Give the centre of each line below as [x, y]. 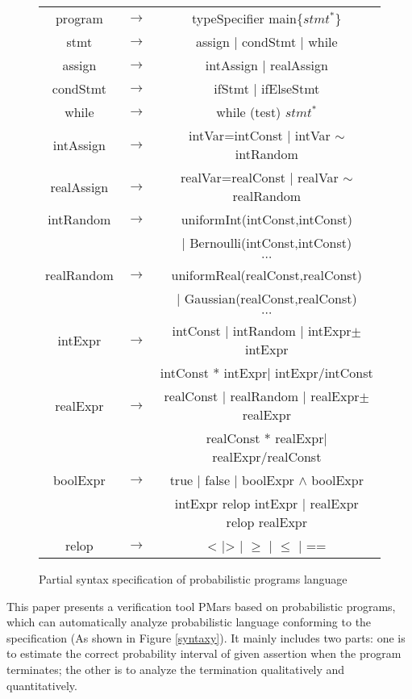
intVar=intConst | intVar [260, 135]
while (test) [249, 112]
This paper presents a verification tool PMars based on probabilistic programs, [201, 606]
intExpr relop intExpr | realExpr [266, 503]
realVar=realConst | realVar [260, 177]
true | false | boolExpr [232, 480]
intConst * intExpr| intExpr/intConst [266, 373]
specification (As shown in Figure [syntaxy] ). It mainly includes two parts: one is [206, 637]
